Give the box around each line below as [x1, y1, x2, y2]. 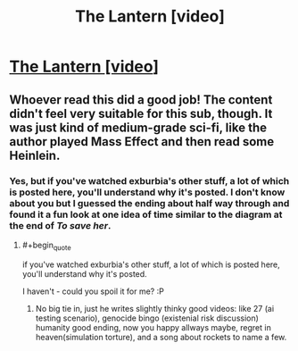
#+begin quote [21, 239, 71, 252]
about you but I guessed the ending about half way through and [9, 196, 290, 209]
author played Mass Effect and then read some [9, 134, 275, 149]
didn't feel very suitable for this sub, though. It [9, 105, 273, 121]
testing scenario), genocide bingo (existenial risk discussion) [35, 313, 259, 323]
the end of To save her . [9, 219, 112, 231]
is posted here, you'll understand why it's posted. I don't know [9, 186, 286, 198]
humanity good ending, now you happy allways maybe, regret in [35, 322, 272, 332]
